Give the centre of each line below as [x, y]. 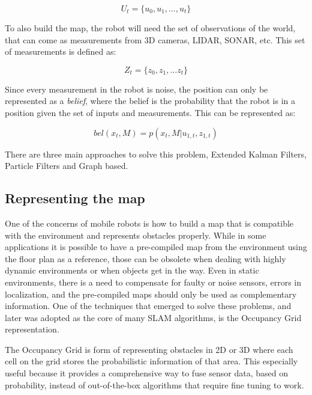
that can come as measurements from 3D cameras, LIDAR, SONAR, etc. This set [155, 39]
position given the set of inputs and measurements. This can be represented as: [150, 112]
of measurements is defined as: [61, 51]
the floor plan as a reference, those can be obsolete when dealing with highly [145, 258]
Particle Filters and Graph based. [67, 166]
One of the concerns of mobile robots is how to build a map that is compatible [149, 223]
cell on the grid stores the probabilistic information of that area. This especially [151, 361]
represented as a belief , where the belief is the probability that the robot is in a [150, 101]
